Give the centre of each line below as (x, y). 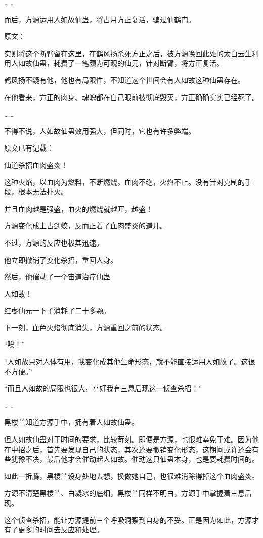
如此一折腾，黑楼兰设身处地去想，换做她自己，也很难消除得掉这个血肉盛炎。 (131, 476)
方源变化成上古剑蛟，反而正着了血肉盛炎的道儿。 (85, 226)
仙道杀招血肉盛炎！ (36, 164)
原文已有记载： (29, 148)
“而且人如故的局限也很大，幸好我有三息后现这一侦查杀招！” (103, 388)
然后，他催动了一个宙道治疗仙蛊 (57, 277)
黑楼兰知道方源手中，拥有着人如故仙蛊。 (71, 422)
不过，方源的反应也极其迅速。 (54, 242)
